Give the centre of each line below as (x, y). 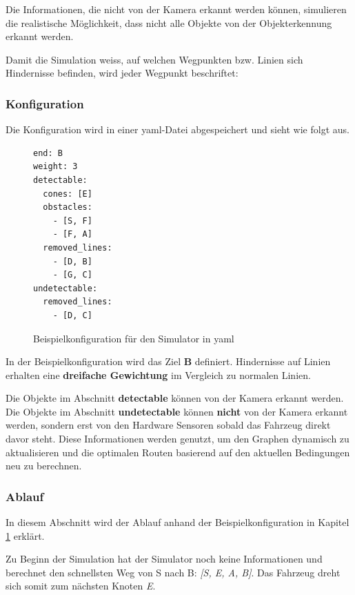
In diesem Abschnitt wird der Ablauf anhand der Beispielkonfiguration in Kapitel (177, 522)
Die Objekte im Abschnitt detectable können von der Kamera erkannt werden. (175, 398)
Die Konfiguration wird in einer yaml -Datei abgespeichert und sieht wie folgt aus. (177, 129)
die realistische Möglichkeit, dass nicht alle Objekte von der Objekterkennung (169, 22)
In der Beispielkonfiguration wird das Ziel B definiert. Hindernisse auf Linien (168, 361)
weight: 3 (55, 167)
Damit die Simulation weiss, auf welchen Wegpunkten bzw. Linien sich (154, 59)
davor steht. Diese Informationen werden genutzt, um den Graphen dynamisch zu (177, 439)
